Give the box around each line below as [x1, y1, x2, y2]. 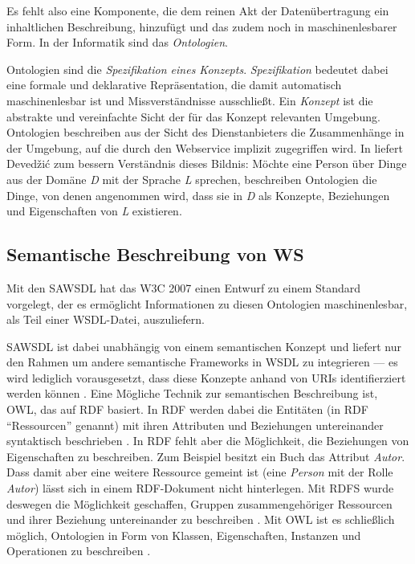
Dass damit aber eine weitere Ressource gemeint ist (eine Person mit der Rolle [6, 464, 393, 480]
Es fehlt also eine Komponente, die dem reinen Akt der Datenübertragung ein [6, 2, 389, 18]
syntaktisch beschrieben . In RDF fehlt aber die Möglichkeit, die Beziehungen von [6, 432, 409, 449]
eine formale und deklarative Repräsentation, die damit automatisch [6, 76, 342, 93]
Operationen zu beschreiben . [6, 542, 151, 559]
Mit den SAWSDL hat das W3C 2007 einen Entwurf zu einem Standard [6, 279, 361, 296]
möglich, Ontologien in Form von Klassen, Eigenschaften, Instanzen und [6, 526, 361, 543]
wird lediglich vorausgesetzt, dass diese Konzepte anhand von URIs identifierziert [6, 369, 406, 386]
